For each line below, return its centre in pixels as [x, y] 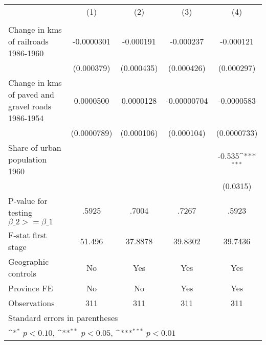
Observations [31, 303]
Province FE [31, 288]
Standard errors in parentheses [63, 318]
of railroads [28, 41]
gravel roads [30, 106]
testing [20, 212]
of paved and [31, 94]
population [28, 159]
